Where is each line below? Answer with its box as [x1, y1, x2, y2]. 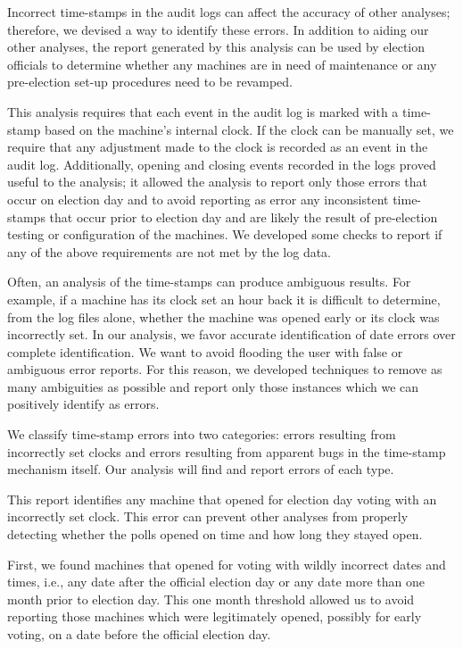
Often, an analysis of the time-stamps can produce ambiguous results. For [7, 272, 411, 291]
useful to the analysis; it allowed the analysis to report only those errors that [7, 172, 427, 191]
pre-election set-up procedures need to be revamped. [7, 72, 293, 91]
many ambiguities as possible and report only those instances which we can [7, 377, 419, 395]
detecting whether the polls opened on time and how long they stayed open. [7, 525, 423, 544]
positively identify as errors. [7, 395, 160, 413]
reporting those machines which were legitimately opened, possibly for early [7, 607, 422, 626]
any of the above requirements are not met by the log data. [7, 242, 332, 261]
